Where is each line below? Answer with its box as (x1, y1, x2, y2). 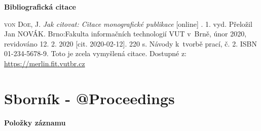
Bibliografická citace (4, 2, 76, 12)
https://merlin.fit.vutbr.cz (4, 58, 85, 68)
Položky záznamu (4, 117, 66, 127)
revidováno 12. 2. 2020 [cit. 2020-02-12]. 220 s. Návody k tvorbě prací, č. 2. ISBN (4, 38, 257, 49)
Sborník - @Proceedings (4, 88, 175, 108)
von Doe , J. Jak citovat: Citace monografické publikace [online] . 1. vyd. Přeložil (4, 18, 252, 29)
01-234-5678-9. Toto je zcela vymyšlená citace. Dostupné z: (4, 48, 187, 59)
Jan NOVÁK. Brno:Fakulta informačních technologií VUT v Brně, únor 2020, (4, 28, 247, 39)
